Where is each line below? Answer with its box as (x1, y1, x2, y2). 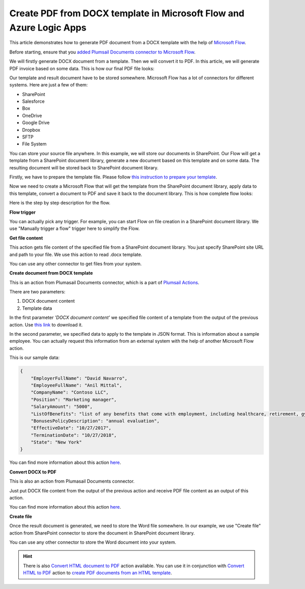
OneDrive (22, 112, 42, 119)
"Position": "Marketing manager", (30, 397, 117, 402)
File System (22, 141, 47, 147)
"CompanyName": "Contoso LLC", (30, 390, 109, 395)
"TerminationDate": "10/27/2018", (30, 432, 117, 438)
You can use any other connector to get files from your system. (9, 260, 142, 267)
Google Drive (22, 120, 50, 126)
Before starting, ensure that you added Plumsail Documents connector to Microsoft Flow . (9, 49, 196, 55)
